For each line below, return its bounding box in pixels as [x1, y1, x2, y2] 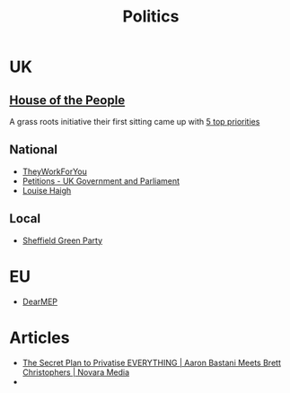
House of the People [9, 92, 126, 108]
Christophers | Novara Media [22, 366, 130, 378]
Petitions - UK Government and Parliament [22, 175, 180, 186]
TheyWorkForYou [22, 166, 87, 177]
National [9, 142, 58, 158]
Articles [9, 327, 70, 347]
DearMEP [22, 296, 58, 307]
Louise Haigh [22, 185, 72, 196]
